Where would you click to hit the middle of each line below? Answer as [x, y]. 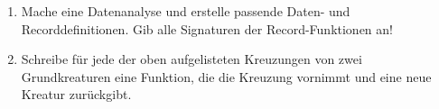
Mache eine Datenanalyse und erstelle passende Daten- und [186, 11]
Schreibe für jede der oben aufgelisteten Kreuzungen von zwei [191, 59]
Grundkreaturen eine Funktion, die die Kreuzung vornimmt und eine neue [226, 76]
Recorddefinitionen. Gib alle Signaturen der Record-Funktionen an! [207, 28]
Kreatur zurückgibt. [76, 94]
